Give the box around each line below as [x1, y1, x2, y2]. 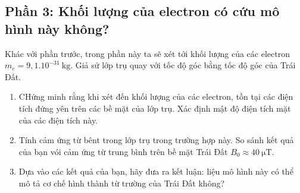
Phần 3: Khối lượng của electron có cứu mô [5, 2, 280, 20]
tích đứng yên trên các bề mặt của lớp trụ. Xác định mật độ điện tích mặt [18, 102, 291, 114]
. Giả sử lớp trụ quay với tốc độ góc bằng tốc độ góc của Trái [70, 59, 296, 71]
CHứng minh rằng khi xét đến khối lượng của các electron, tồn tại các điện [18, 90, 293, 103]
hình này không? [5, 19, 110, 37]
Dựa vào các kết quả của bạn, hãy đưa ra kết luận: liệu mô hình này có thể [18, 165, 293, 178]
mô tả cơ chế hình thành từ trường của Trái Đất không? [18, 176, 225, 189]
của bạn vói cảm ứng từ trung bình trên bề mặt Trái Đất [18, 145, 228, 157]
